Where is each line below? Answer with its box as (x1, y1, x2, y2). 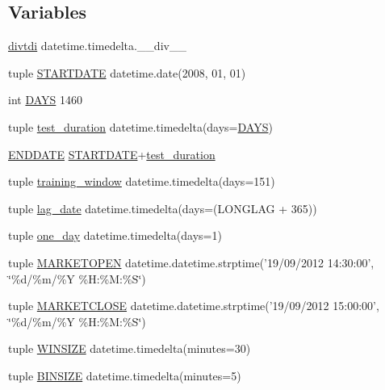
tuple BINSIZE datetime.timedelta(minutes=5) (8, 367, 241, 384)
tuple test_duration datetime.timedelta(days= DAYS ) (8, 118, 273, 135)
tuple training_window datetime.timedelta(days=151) (8, 173, 275, 190)
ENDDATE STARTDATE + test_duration (8, 145, 216, 162)
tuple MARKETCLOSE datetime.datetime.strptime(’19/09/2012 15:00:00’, (8, 297, 379, 314)
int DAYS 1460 (8, 91, 83, 108)
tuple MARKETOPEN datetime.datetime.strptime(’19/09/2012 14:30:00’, (8, 254, 375, 270)
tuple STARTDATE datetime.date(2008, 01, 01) (8, 64, 246, 81)
